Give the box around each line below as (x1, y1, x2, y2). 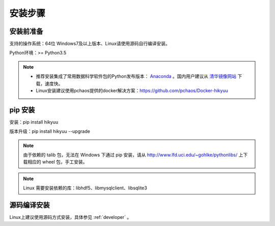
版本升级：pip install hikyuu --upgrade (9, 128, 90, 134)
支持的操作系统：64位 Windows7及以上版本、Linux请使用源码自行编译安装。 (9, 41, 171, 47)
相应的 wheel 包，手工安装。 (27, 159, 88, 165)
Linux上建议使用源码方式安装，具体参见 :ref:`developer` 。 (9, 214, 132, 220)
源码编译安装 (9, 201, 50, 210)
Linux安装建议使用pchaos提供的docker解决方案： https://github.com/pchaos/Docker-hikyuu (36, 88, 229, 94)
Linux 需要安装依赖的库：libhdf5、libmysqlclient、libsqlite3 (23, 185, 147, 191)
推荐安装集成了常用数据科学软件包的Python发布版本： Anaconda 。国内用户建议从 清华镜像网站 (36, 73, 237, 79)
